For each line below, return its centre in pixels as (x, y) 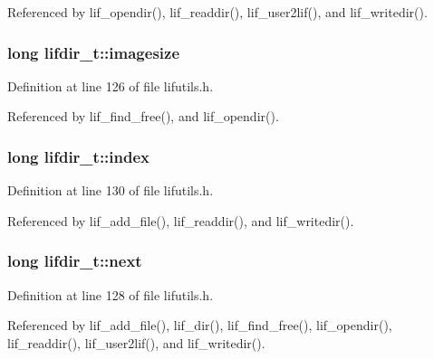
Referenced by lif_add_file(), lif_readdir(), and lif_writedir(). (181, 220)
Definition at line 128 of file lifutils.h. (111, 294)
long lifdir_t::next (75, 261)
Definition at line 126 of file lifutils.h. (111, 85)
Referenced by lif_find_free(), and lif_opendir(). (143, 116)
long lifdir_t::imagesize (94, 52)
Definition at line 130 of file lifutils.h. (111, 190)
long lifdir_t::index (79, 156)
